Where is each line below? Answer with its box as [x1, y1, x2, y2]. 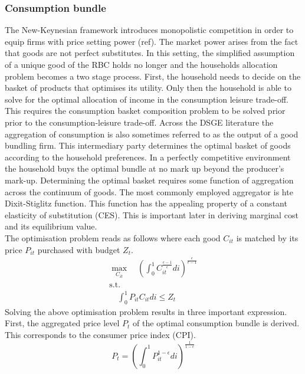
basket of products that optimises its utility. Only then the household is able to [5, 81, 291, 94]
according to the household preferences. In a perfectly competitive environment [5, 150, 291, 163]
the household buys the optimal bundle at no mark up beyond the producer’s [5, 162, 284, 175]
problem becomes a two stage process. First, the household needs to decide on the [5, 70, 301, 82]
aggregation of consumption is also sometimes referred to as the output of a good [5, 127, 299, 140]
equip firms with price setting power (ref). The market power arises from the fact [5, 35, 299, 47]
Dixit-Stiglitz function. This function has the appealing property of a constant [5, 197, 287, 209]
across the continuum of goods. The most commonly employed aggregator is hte [5, 185, 293, 198]
